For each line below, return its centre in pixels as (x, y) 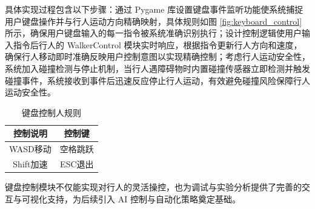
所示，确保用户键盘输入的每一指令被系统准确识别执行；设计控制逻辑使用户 (153, 33)
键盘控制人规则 (51, 112)
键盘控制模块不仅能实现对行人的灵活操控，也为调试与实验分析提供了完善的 (153, 187)
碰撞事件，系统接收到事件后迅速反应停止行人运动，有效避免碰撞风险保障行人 (157, 80)
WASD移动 (30, 149)
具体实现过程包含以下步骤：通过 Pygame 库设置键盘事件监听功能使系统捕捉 (154, 9)
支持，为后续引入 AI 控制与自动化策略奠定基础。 (144, 198)
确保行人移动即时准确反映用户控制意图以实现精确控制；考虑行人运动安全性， (157, 56)
